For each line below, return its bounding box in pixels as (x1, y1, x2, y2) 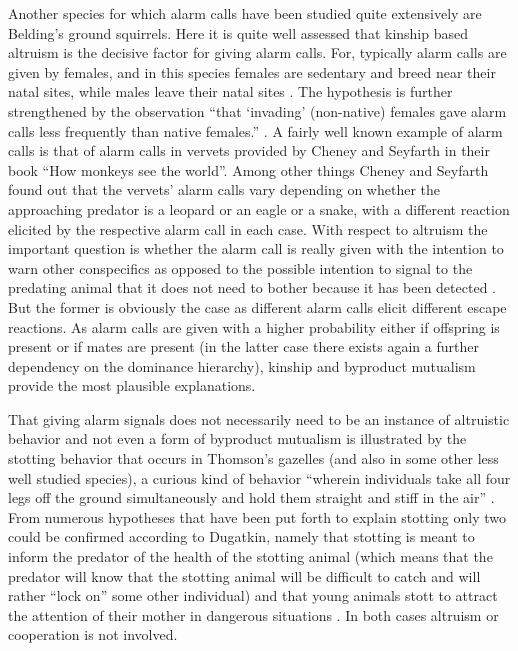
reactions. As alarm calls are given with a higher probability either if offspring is (8, 316, 500, 337)
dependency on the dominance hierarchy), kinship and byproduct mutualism (8, 355, 476, 376)
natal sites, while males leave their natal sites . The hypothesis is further (8, 81, 453, 102)
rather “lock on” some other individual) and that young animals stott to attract (8, 585, 498, 606)
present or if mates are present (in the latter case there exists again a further (8, 336, 479, 357)
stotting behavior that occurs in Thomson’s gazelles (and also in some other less (8, 448, 499, 469)
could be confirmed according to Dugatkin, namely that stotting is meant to (8, 526, 475, 547)
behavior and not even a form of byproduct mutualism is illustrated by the (8, 428, 467, 449)
